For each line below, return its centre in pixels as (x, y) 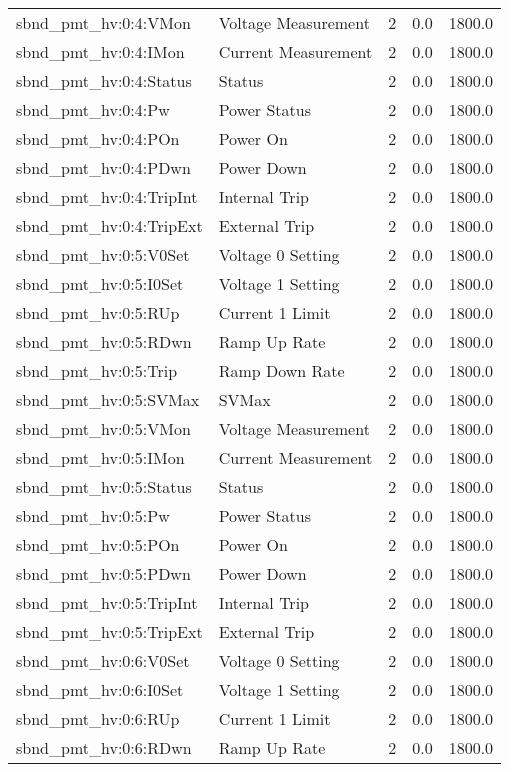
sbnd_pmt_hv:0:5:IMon (100, 457)
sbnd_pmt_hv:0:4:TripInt (107, 196)
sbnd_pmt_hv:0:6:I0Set (100, 689)
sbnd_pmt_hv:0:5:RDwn (104, 341)
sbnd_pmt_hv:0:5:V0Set (103, 254)
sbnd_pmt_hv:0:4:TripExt (109, 225)
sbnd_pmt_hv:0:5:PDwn (103, 573)
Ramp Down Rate (281, 370)
